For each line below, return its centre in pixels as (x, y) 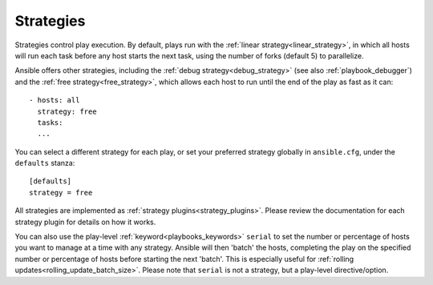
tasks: (50, 122)
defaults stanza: (45, 163)
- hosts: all (55, 100)
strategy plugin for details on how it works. (85, 222)
